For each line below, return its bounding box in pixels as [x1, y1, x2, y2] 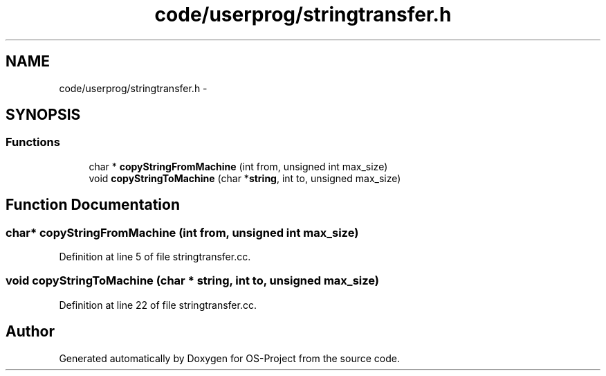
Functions [6, 135, 60, 150]
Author [6, 323, 55, 341]
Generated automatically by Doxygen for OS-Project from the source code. [59, 352, 400, 364]
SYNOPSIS [6, 106, 81, 124]
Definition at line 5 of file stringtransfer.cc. [59, 251, 251, 263]
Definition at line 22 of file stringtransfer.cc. [59, 298, 257, 311]
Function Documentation [6, 196, 180, 214]
